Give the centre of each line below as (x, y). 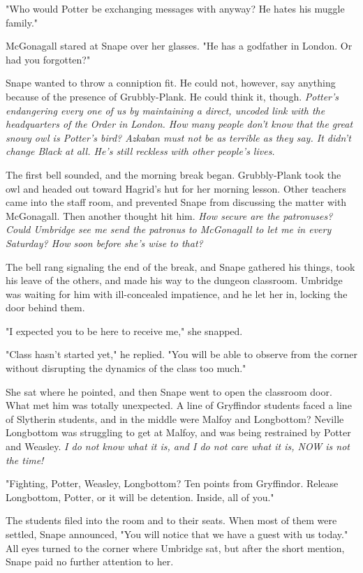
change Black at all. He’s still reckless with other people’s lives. (140, 151)
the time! (25, 460)
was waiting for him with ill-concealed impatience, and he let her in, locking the (177, 293)
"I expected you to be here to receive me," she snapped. (124, 330)
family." (22, 22)
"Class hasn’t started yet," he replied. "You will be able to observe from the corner (181, 354)
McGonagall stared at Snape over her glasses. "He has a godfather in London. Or (179, 46)
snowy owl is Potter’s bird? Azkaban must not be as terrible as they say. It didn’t (178, 137)
